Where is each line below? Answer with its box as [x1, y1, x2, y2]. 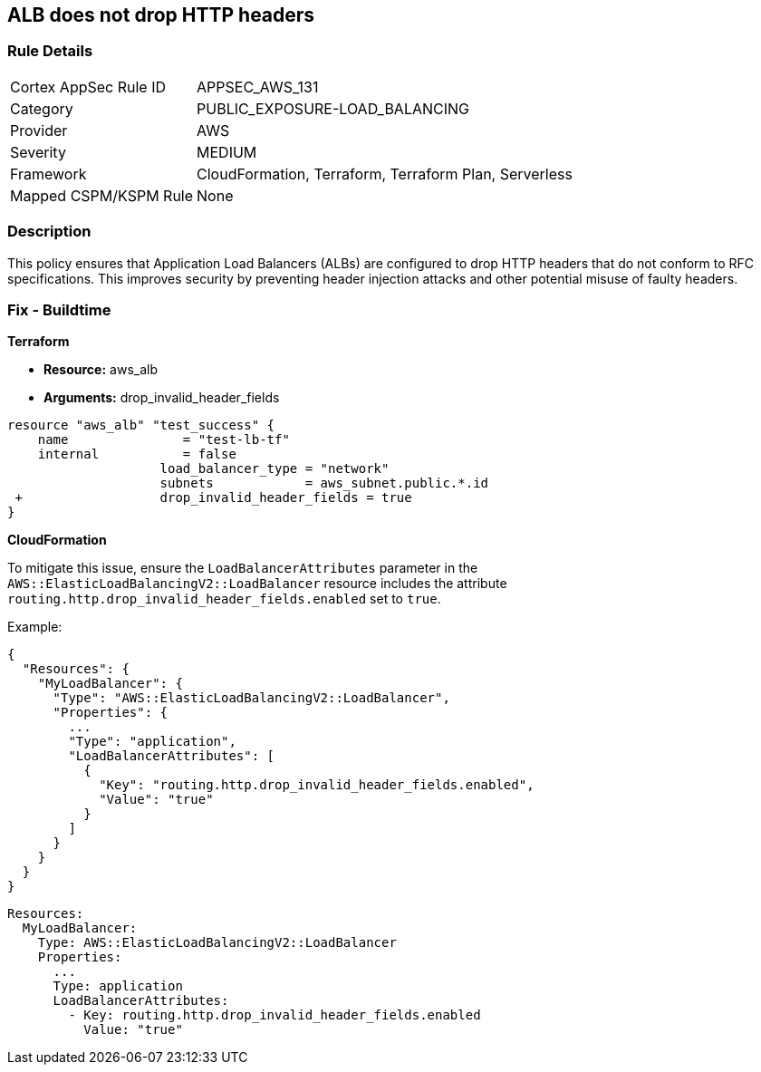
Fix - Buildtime [7, 300, 111, 319]
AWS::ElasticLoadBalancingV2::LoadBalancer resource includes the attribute [7, 575, 507, 592]
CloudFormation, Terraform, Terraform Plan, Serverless [197, 164, 573, 183]
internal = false [37, 447, 236, 462]
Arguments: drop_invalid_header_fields [43, 390, 280, 406]
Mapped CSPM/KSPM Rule [10, 186, 194, 205]
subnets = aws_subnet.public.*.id [159, 476, 489, 491]
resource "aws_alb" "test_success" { [7, 418, 275, 433]
